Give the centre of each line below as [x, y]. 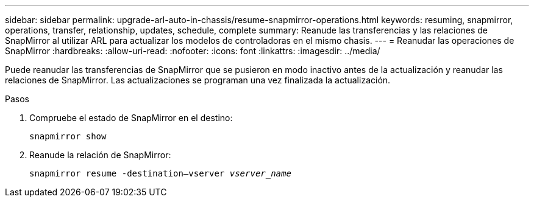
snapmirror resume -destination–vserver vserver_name [160, 173]
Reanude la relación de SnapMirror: [100, 155]
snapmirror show [68, 136]
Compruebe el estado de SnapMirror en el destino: [131, 118]
